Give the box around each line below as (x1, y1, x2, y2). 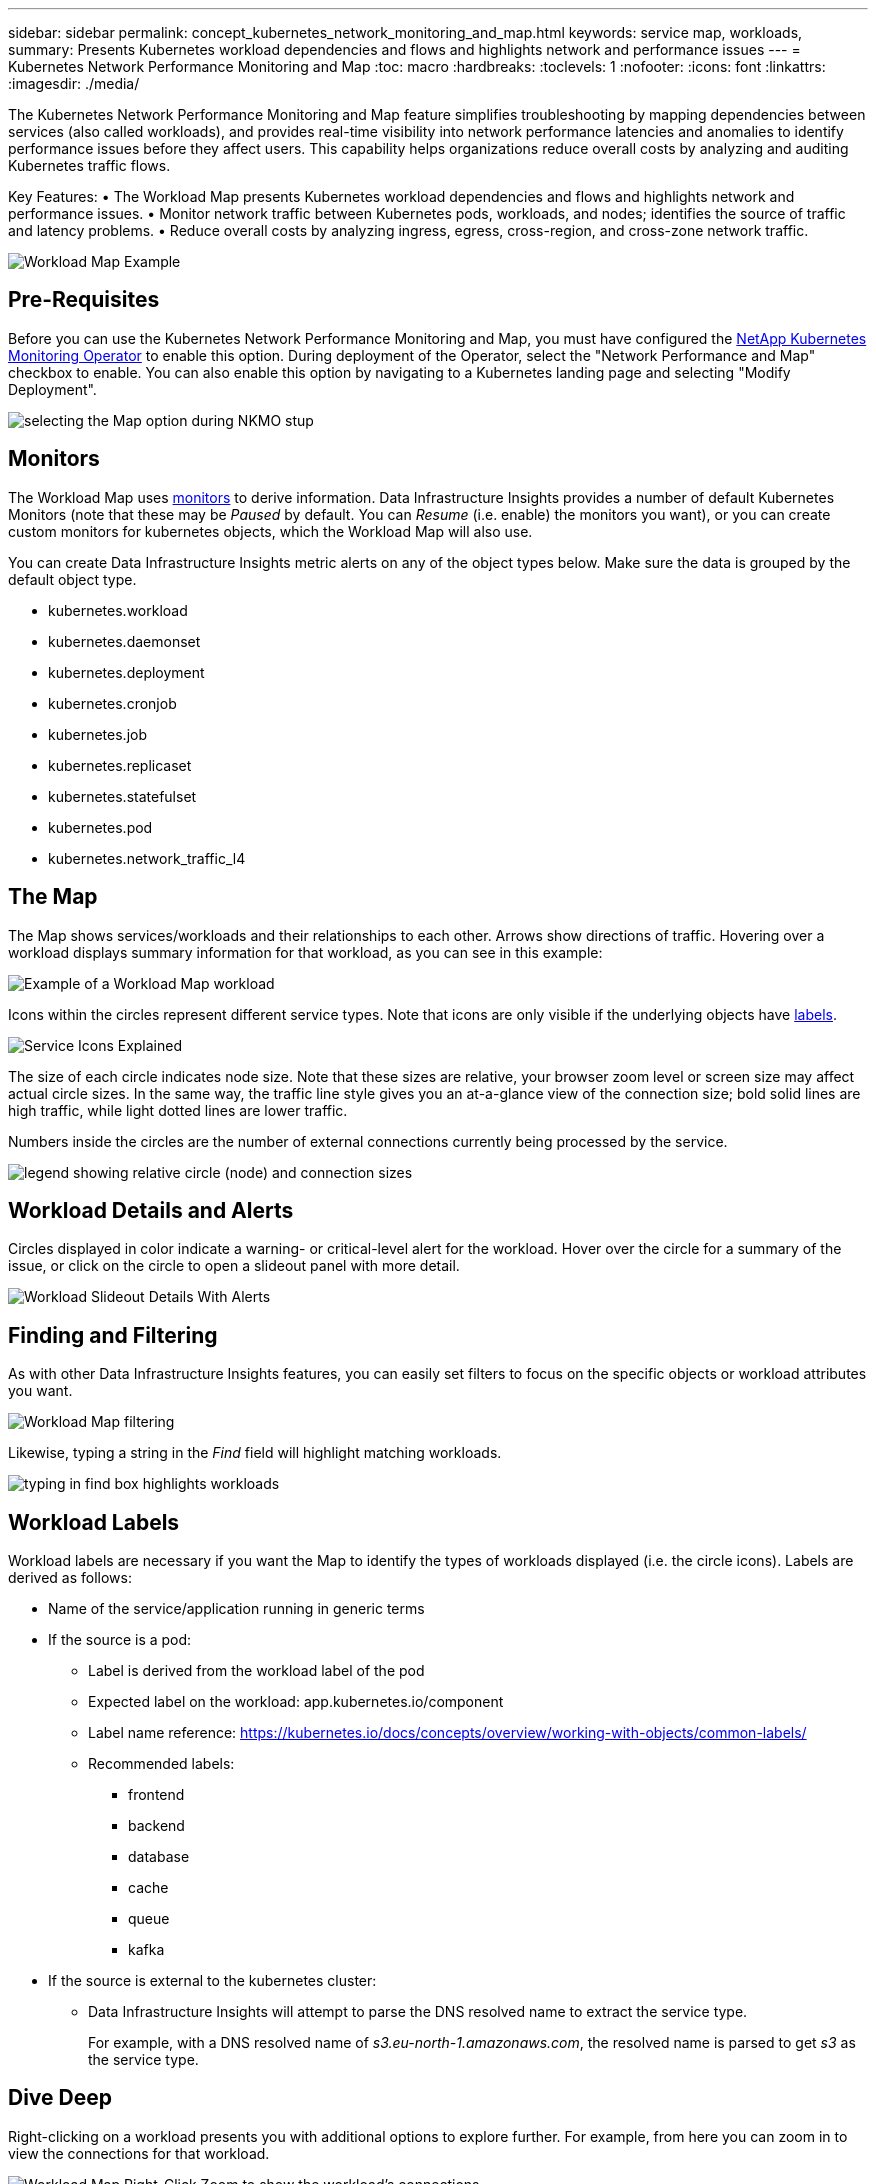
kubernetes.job (48, 725, 148, 743)
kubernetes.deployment (48, 663, 205, 681)
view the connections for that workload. (8, 2144, 270, 2162)
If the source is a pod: (48, 1631, 192, 1649)
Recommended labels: (88, 1755, 235, 1773)
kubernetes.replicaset (48, 756, 192, 774)
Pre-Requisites (8, 287, 160, 313)
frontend (128, 1786, 185, 1804)
